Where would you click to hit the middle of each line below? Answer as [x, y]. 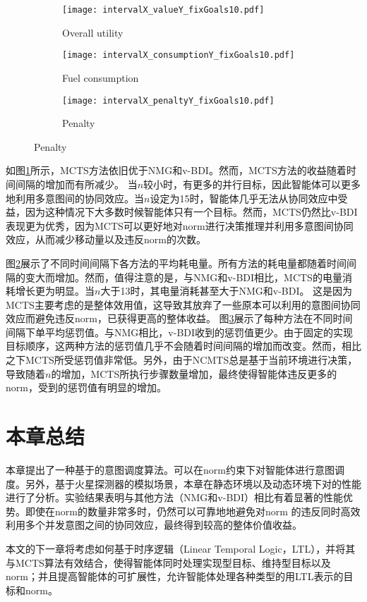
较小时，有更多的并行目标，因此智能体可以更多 [252, 184]
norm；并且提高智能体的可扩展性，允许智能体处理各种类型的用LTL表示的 [175, 576]
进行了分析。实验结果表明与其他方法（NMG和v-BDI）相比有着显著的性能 [175, 497]
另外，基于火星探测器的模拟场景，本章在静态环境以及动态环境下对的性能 [193, 483]
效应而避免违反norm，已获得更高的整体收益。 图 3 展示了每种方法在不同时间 [179, 318]
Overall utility [93, 32]
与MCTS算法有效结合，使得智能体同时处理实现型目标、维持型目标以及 [168, 562]
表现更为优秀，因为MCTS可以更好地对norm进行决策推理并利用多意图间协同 [180, 225]
